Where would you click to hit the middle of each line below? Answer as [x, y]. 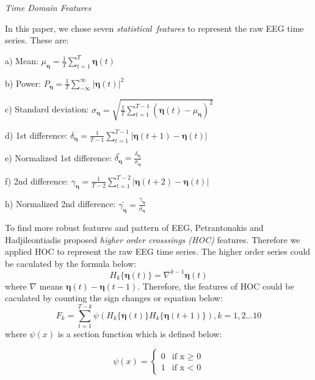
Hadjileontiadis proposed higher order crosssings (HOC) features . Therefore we [153, 239]
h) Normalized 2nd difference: [60, 204]
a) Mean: [22, 60]
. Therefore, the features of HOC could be [216, 286]
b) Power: [23, 83]
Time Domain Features [48, 7]
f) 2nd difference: [37, 181]
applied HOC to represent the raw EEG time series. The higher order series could [158, 251]
